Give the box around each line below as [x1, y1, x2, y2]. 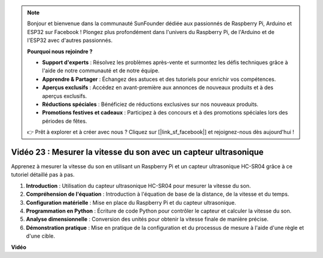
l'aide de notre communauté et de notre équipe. [42, 67, 160, 74]
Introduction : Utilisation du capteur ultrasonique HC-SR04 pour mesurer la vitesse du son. [26, 182, 251, 189]
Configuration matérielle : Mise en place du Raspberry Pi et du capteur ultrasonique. [26, 199, 236, 206]
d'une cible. [26, 232, 55, 239]
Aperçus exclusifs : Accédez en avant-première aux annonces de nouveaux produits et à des [42, 84, 274, 91]
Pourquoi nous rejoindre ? [27, 48, 93, 55]
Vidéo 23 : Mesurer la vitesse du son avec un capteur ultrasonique [11, 147, 264, 157]
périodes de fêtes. [42, 117, 87, 125]
